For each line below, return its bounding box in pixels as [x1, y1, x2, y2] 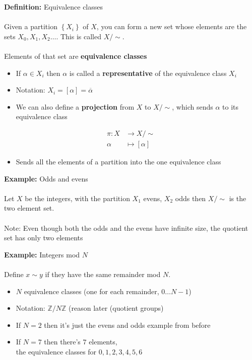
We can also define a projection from [16, 101, 135, 112]
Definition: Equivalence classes [4, 2, 103, 12]
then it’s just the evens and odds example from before [44, 319, 211, 330]
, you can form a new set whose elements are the [96, 21, 247, 32]
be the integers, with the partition [25, 193, 130, 203]
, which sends [172, 101, 213, 112]
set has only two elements [4, 232, 83, 243]
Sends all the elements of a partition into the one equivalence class [16, 156, 221, 166]
